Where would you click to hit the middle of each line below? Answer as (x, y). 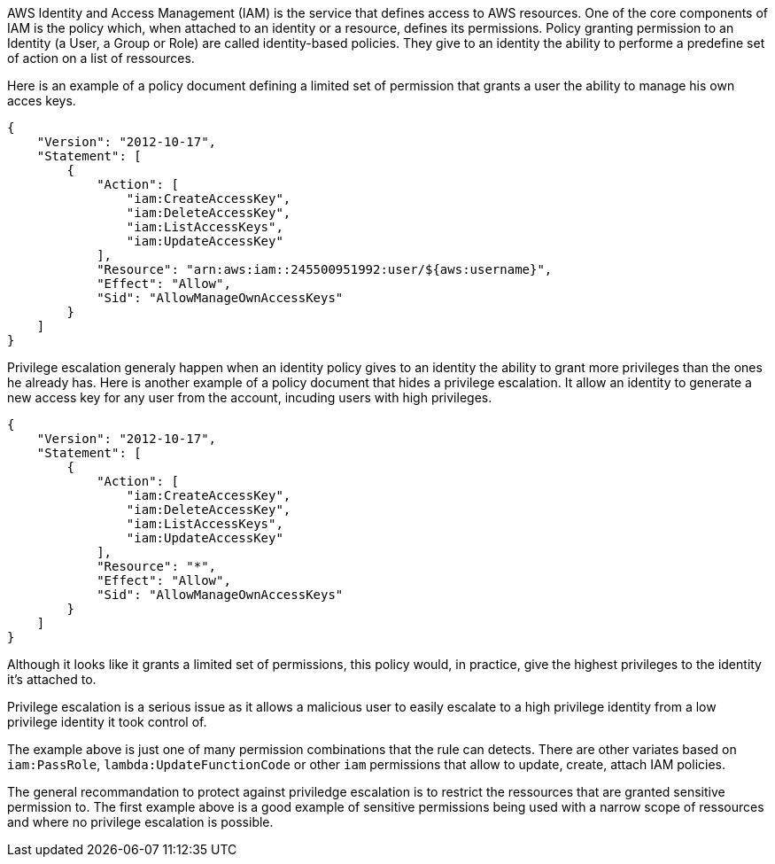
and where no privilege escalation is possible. (140, 822)
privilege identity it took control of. (107, 722)
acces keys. (42, 101)
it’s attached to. (52, 679)
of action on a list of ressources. (101, 58)
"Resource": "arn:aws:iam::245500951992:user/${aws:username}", (325, 269)
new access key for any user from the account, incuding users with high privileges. (250, 397)
